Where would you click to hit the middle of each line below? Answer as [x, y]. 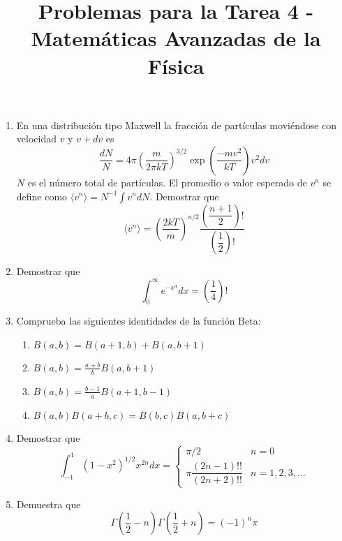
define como [42, 196]
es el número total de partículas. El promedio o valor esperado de [167, 182]
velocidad [36, 139]
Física [176, 65]
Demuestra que [49, 504]
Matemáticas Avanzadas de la [176, 38]
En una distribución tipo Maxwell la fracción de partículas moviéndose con [177, 125]
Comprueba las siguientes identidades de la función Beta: [139, 321]
